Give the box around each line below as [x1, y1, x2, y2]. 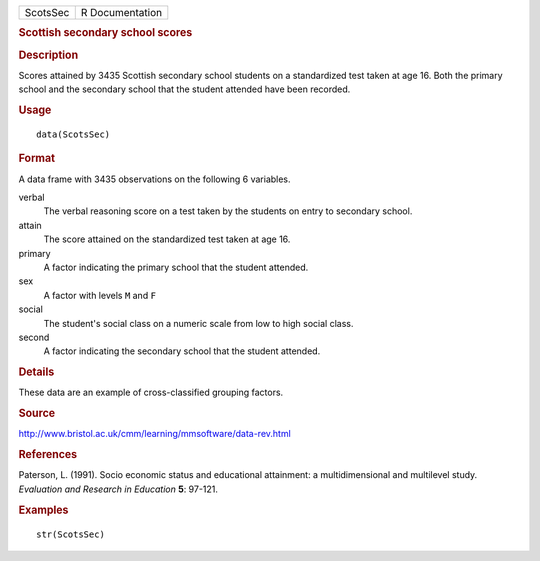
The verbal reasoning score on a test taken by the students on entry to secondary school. [43, 205, 413, 217]
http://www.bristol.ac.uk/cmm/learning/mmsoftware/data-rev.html [18, 428, 292, 440]
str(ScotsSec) [36, 528, 105, 540]
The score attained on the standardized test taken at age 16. [43, 233, 291, 245]
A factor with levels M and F [43, 289, 157, 301]
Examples [18, 503, 69, 517]
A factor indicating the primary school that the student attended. [43, 261, 309, 273]
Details [18, 365, 55, 379]
